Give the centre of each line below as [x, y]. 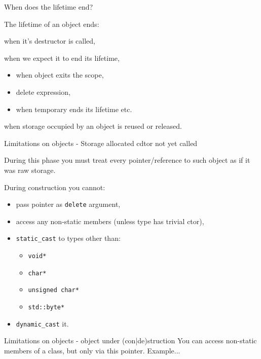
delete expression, [43, 92]
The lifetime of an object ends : [52, 24]
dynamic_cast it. [42, 323]
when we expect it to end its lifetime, [62, 58]
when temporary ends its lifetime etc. [74, 109]
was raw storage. [30, 170]
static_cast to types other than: [68, 238]
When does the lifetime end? [49, 7]
